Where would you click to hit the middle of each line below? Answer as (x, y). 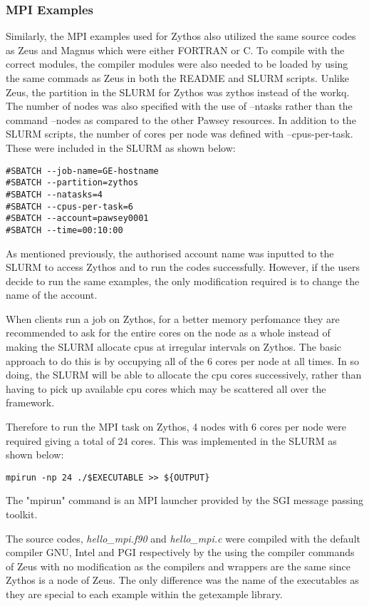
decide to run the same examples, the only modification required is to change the (183, 281)
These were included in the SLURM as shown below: (121, 147)
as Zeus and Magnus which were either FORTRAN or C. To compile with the (175, 50)
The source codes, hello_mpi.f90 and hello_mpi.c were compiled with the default (183, 538)
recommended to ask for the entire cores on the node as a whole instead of (168, 333)
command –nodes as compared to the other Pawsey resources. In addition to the (181, 119)
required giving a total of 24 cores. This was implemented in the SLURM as (171, 440)
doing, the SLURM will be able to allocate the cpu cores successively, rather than (184, 375)
